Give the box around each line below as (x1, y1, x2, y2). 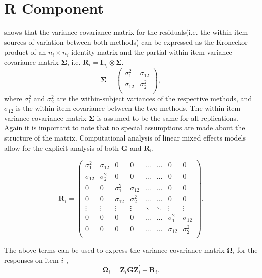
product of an (4, 47, 46, 57)
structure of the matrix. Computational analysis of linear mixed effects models (4, 132, 246, 143)
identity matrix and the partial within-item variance (71, 47, 232, 57)
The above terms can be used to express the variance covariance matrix (4, 244, 225, 255)
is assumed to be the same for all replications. (97, 112, 238, 123)
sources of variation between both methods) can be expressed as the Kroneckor (4, 36, 248, 47)
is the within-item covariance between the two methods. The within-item (16, 103, 241, 113)
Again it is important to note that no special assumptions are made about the (4, 122, 245, 133)
